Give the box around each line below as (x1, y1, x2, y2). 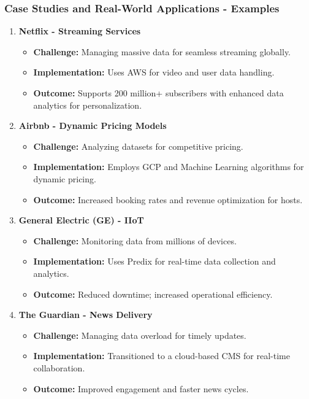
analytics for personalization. (33, 98, 142, 111)
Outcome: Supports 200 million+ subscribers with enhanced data (33, 87, 284, 99)
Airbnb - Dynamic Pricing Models (18, 119, 167, 132)
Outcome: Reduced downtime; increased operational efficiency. (33, 287, 273, 300)
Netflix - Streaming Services (18, 25, 141, 37)
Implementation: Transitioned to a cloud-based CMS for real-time (33, 349, 290, 362)
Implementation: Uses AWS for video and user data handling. (33, 66, 275, 79)
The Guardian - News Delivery (18, 308, 153, 321)
